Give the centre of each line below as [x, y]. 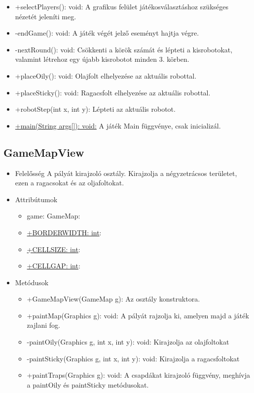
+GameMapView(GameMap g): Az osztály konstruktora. [113, 299]
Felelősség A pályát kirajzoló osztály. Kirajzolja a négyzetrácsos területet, [126, 173]
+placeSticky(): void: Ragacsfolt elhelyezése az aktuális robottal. [113, 92]
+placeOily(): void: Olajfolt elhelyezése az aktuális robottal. [106, 75]
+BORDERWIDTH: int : [64, 232]
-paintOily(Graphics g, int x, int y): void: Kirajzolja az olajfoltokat [128, 342]
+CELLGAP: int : [54, 266]
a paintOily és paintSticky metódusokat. [88, 384]
